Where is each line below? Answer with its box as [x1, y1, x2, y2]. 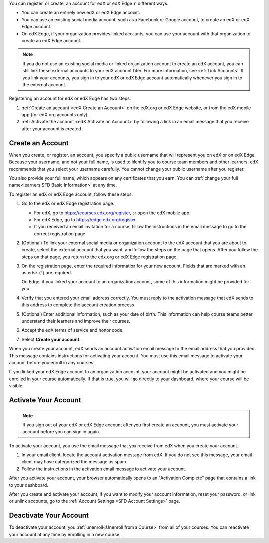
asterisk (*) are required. [21, 270, 72, 275]
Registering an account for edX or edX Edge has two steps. [9, 95, 131, 102]
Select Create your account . [21, 336, 81, 342]
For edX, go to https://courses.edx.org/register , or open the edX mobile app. [34, 210, 191, 216]
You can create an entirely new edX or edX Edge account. [21, 10, 140, 16]
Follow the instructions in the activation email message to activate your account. [21, 466, 186, 472]
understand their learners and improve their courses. [21, 318, 131, 324]
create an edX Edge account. [21, 37, 82, 43]
